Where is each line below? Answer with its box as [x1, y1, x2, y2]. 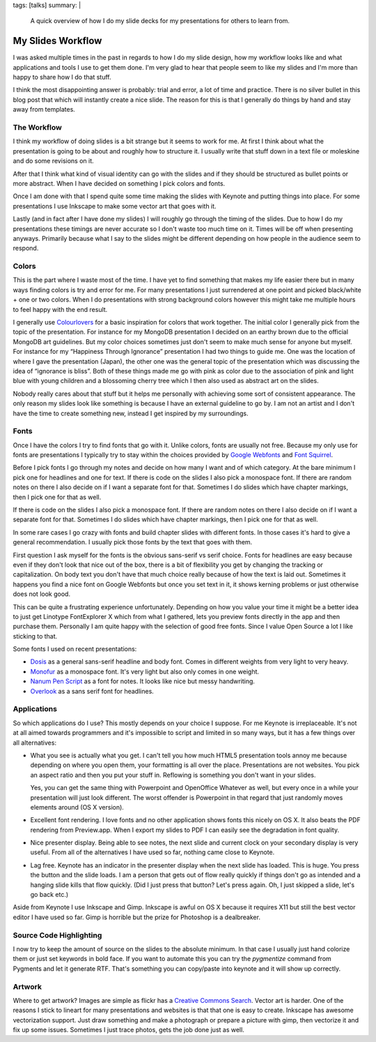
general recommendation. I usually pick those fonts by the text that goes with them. [13, 538, 253, 546]
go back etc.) [30, 891, 69, 899]
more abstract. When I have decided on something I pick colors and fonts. [13, 179, 226, 188]
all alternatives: [13, 738, 57, 747]
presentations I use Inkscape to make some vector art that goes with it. [13, 202, 217, 210]
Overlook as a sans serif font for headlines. [30, 687, 155, 695]
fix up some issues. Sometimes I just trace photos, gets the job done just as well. [13, 1026, 245, 1034]
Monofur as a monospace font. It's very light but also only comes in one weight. [30, 667, 260, 676]
